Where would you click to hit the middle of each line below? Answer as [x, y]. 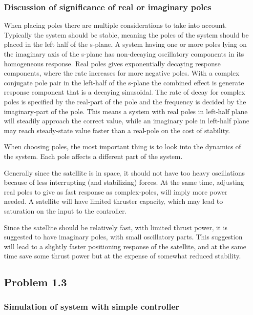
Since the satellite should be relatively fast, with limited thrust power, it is [116, 227]
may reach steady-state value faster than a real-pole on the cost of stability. [117, 130]
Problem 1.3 [35, 282]
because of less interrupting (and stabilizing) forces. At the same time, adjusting [124, 182]
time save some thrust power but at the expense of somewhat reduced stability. [123, 256]
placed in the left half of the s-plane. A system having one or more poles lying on [125, 44]
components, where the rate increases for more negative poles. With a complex [122, 73]
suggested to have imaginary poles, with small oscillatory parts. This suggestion [123, 237]
